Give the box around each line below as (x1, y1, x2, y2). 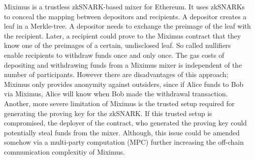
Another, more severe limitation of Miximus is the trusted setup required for (4, 98, 235, 108)
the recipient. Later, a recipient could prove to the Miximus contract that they (4, 30, 241, 40)
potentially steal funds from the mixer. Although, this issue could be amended (4, 127, 240, 137)
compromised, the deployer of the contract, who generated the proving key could (4, 118, 247, 128)
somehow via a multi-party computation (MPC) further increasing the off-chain (4, 137, 244, 147)
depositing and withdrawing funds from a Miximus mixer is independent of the (4, 59, 242, 70)
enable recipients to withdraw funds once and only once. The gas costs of (4, 49, 224, 60)
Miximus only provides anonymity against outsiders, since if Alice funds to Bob (4, 79, 244, 89)
